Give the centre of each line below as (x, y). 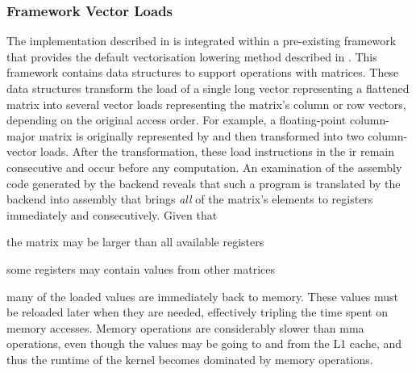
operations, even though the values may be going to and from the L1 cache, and (204, 344)
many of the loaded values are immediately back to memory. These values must (203, 296)
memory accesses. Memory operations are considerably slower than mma (185, 327)
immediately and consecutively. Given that (112, 214)
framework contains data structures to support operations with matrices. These (203, 72)
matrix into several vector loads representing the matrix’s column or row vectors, (206, 104)
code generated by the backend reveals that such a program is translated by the (204, 183)
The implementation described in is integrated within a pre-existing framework (202, 41)
